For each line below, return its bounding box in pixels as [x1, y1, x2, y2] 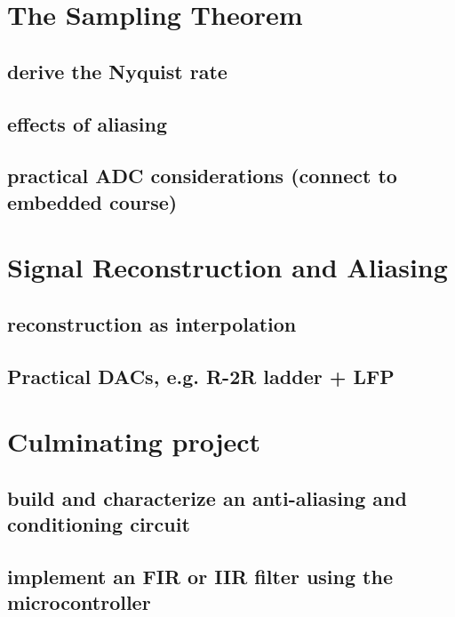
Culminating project [7, 423, 261, 460]
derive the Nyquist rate [7, 57, 227, 84]
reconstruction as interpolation [7, 309, 297, 337]
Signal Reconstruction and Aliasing [7, 249, 448, 285]
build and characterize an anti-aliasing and [7, 484, 407, 511]
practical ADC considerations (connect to [7, 162, 397, 189]
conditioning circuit [7, 510, 190, 538]
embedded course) [7, 188, 178, 215]
